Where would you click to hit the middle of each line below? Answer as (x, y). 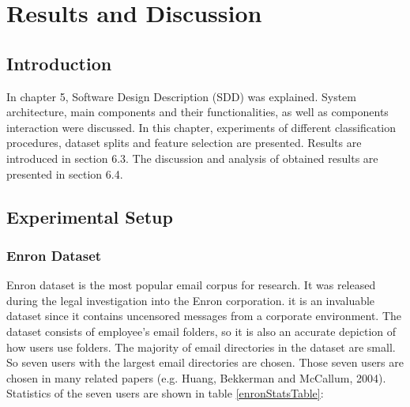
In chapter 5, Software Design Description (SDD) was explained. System (181, 96)
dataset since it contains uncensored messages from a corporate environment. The (204, 316)
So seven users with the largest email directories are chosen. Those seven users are (205, 362)
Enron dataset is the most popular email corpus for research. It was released (191, 285)
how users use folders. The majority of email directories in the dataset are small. (201, 347)
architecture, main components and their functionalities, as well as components (197, 112)
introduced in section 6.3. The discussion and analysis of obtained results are (192, 158)
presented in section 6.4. (65, 173)
